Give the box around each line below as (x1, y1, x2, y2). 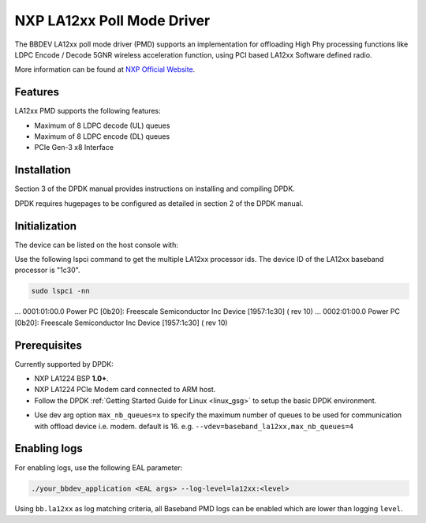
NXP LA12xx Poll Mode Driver (14, 12, 211, 29)
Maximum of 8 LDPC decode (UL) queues (34, 121, 170, 130)
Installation (14, 163, 71, 177)
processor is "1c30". (14, 265, 80, 275)
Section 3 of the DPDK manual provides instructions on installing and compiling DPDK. (14, 184, 295, 193)
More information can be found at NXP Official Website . (14, 65, 196, 74)
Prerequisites (14, 338, 82, 352)
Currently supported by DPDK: (14, 359, 114, 368)
